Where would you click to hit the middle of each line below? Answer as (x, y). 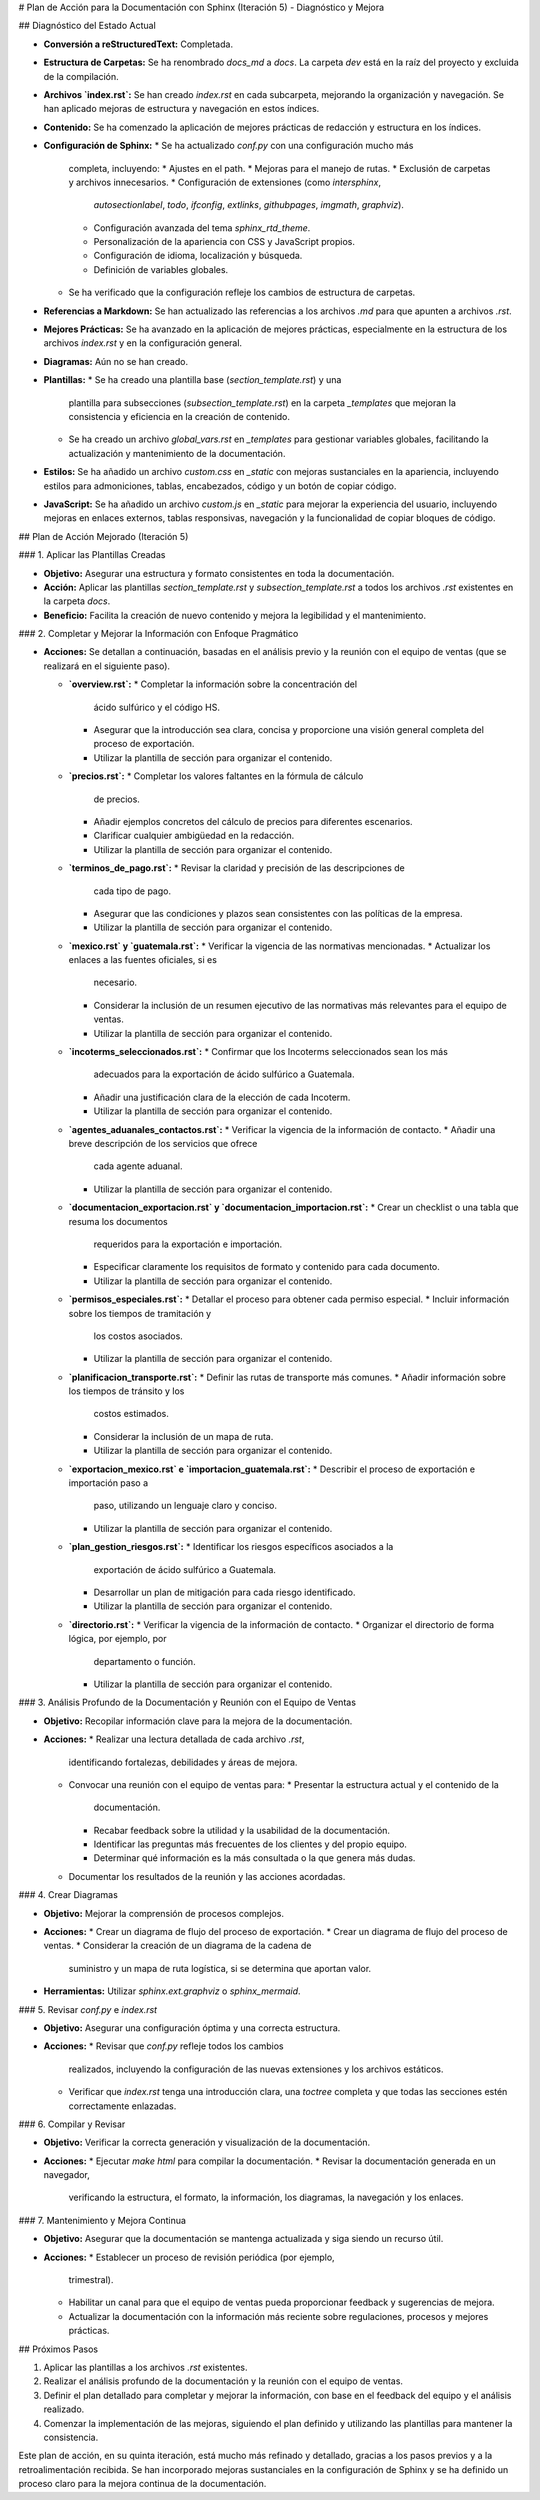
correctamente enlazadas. (122, 2106)
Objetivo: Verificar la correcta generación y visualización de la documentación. (207, 2142)
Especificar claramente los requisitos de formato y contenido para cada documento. (266, 1267)
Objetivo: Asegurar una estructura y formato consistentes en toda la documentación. (219, 573)
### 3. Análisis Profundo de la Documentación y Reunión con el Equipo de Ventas (187, 1702)
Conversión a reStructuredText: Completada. (138, 44)
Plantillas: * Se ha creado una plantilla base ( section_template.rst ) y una (192, 380)
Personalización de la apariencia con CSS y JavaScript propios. (224, 242)
